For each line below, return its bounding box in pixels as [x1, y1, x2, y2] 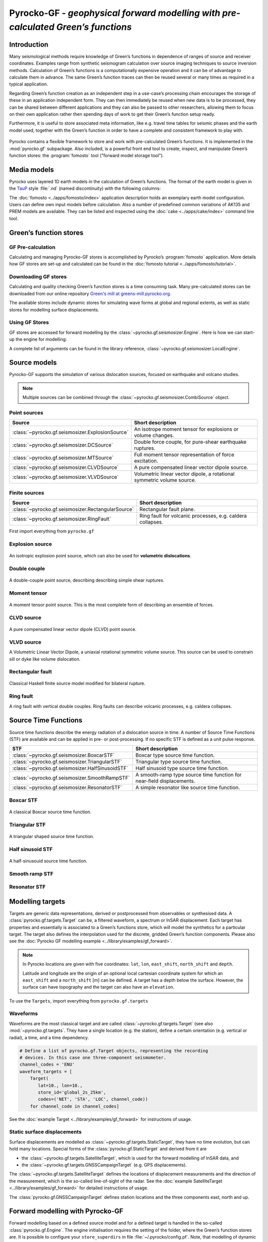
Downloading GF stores [9, 273, 67, 280]
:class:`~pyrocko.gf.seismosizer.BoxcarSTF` [12, 752, 115, 759]
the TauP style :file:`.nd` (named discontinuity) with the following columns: [9, 185, 161, 191]
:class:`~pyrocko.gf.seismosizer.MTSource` [12, 455, 114, 462]
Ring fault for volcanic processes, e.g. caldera [139, 512, 247, 519]
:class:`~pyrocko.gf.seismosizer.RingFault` [12, 516, 111, 523]
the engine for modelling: [15, 336, 67, 342]
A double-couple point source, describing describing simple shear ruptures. [9, 577, 165, 583]
